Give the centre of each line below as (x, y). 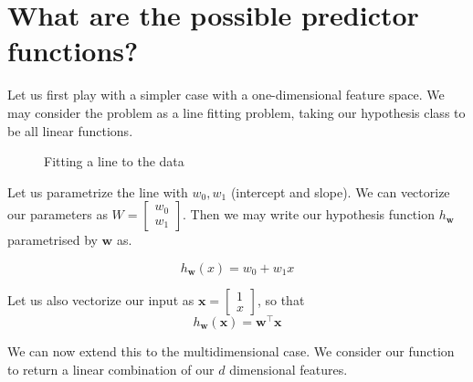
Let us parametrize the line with (98, 191)
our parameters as (58, 214)
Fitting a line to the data (114, 161)
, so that (281, 299)
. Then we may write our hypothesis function (309, 214)
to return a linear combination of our (111, 369)
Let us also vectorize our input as (101, 299)
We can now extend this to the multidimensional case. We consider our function (231, 350)
